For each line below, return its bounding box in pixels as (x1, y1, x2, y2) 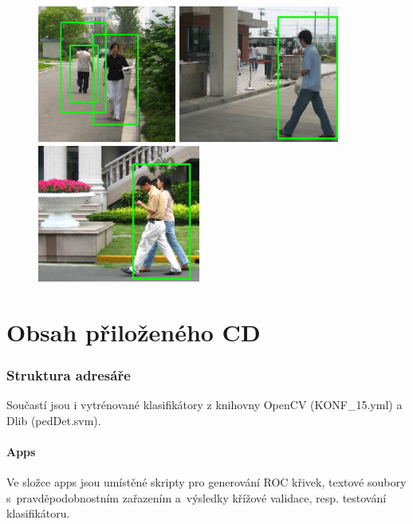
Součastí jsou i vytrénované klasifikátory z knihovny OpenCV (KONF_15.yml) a (6, 396, 403, 412)
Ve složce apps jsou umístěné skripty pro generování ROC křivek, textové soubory (6, 473, 407, 490)
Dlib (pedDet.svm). (6, 412, 101, 428)
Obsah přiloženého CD (6, 315, 261, 348)
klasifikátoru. (6, 505, 70, 522)
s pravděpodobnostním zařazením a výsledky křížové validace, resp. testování (6, 489, 387, 506)
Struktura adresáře (6, 364, 131, 384)
